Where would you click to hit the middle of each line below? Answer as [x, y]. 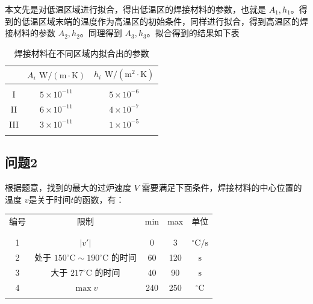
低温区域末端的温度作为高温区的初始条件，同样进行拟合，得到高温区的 [160, 21]
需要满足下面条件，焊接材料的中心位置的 [222, 188]
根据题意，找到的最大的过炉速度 [68, 188]
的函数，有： [99, 199]
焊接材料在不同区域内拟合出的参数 [82, 53]
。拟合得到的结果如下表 [193, 33]
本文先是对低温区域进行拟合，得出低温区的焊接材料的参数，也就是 [135, 9]
